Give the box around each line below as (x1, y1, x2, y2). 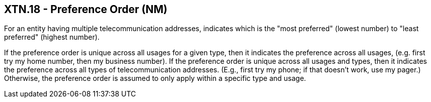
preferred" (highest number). (4, 33, 100, 42)
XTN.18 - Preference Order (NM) (4, 3, 168, 16)
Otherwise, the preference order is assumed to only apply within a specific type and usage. (4, 74, 306, 83)
